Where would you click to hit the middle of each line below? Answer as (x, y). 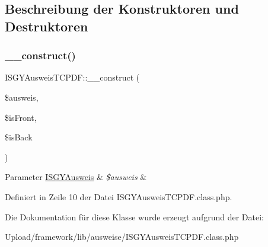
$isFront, (21, 117)
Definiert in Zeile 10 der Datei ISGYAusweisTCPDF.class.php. (119, 196)
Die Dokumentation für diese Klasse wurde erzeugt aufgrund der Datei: (134, 216)
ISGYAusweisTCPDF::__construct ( (72, 77)
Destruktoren (47, 26)
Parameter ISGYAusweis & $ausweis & (76, 177)
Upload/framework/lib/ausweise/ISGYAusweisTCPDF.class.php (122, 237)
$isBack (19, 137)
